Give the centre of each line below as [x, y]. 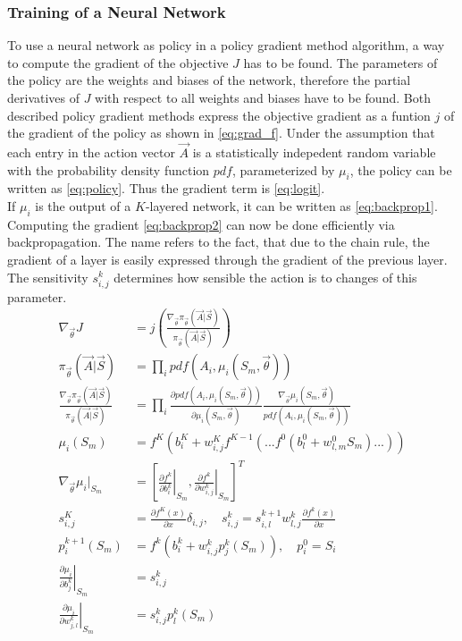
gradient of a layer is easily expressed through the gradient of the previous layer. [227, 259]
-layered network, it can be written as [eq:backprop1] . [291, 205]
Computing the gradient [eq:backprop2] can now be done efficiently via [201, 224]
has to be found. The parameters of [340, 62]
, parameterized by [283, 169]
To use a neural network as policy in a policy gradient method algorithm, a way [226, 45]
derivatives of [44, 97]
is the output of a [83, 205]
